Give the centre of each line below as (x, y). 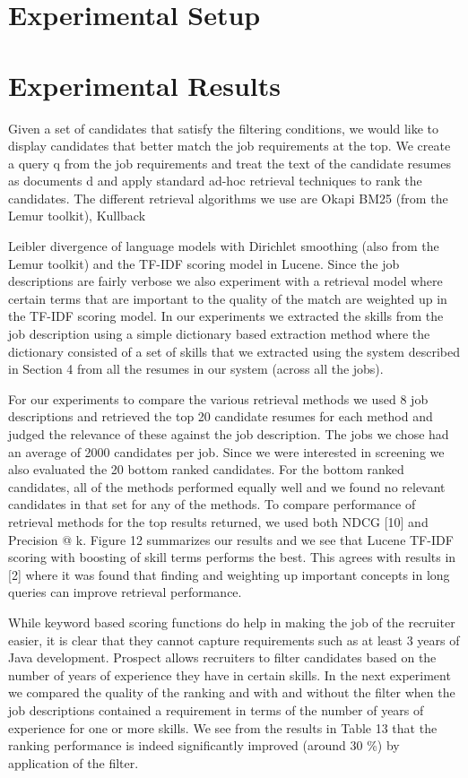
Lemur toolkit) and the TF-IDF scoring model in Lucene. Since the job (204, 263)
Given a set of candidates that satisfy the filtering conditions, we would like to (224, 128)
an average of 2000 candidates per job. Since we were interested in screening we (226, 451)
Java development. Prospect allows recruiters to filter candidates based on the (222, 657)
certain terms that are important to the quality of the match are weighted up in (228, 298)
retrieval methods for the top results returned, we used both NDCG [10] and (218, 521)
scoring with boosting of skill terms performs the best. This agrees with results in (232, 557)
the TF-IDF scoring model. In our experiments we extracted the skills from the (226, 316)
